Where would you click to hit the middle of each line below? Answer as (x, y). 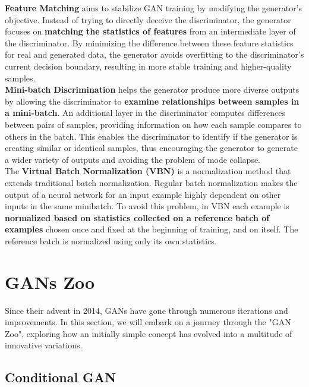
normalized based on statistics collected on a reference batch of (137, 217)
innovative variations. (44, 345)
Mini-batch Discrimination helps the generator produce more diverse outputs (152, 89)
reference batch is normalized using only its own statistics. (111, 240)
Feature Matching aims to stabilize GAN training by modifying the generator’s (154, 8)
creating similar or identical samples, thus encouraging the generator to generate (151, 148)
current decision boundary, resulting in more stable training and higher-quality (148, 66)
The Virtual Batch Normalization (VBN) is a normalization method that (148, 171)
